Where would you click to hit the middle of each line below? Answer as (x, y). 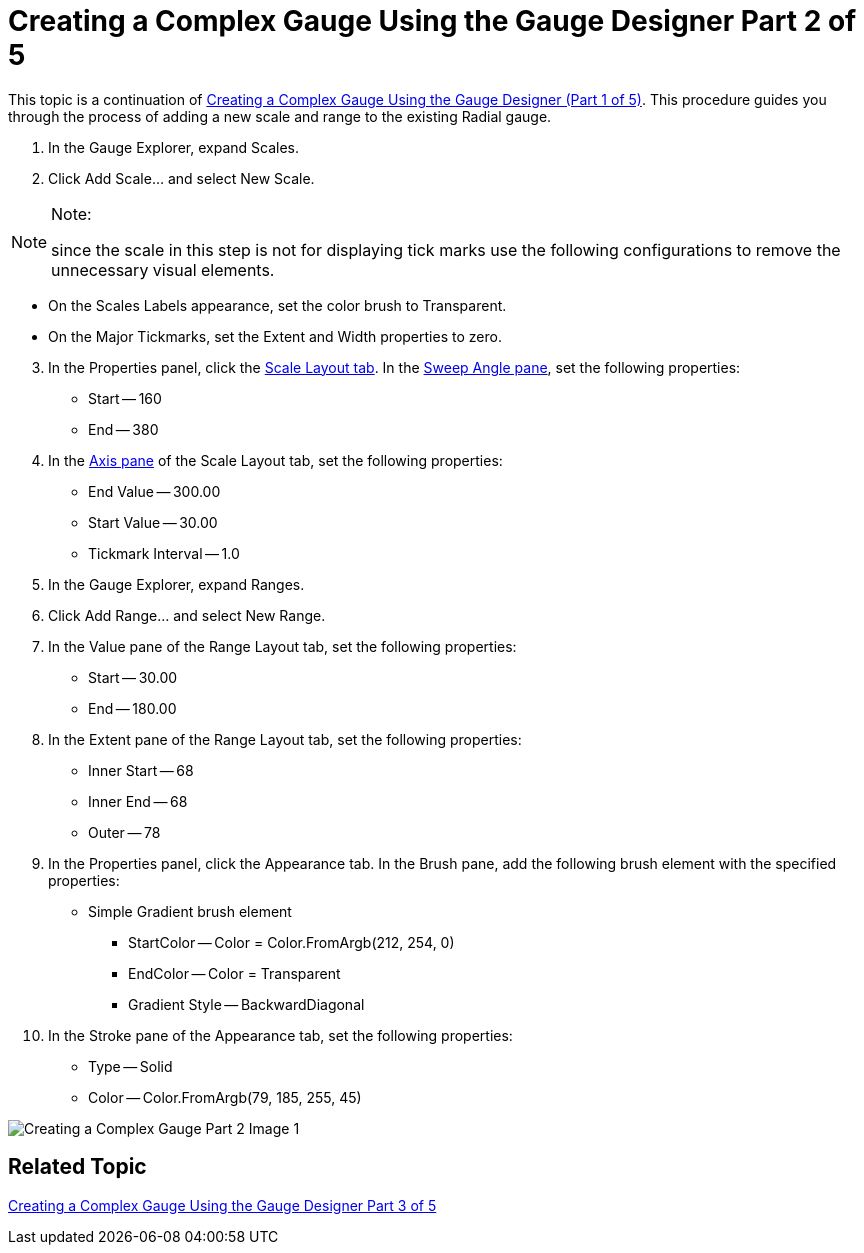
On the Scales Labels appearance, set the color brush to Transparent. (277, 305)
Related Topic (77, 1167)
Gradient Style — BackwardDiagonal (246, 1004)
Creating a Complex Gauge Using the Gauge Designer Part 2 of (432, 21)
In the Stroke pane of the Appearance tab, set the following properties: (280, 1035)
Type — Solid (130, 1066)
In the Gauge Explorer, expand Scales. (173, 147)
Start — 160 (125, 398)
